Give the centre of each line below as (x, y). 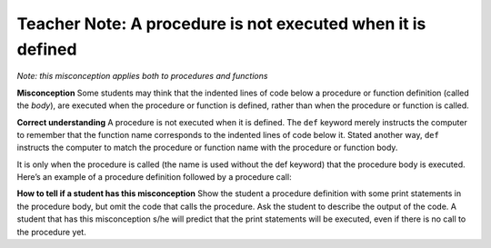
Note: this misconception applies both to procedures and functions (142, 76)
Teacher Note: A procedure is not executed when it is (221, 24)
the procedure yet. (51, 232)
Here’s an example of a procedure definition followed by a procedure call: (154, 177)
